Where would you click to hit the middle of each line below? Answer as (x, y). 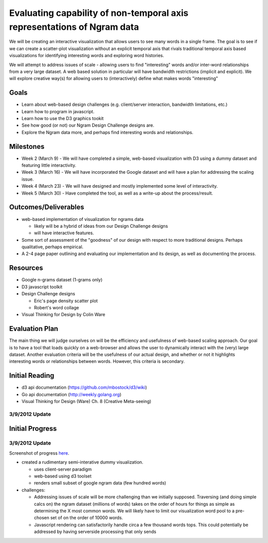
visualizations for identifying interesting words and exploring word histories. (87, 56)
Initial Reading (32, 375)
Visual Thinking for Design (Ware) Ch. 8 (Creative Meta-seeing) (86, 402)
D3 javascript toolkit (42, 287)
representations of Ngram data (74, 27)
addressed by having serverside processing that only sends (95, 532)
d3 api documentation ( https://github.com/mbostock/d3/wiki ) (84, 388)
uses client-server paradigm (63, 469)
